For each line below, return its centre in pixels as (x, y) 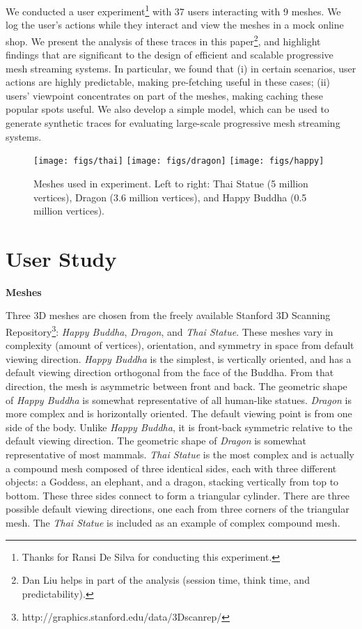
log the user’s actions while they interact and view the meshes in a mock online (175, 25)
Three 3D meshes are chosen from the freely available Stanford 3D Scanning (168, 315)
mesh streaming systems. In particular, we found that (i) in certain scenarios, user (181, 68)
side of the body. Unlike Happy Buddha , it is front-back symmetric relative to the (179, 427)
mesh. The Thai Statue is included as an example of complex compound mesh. (173, 522)
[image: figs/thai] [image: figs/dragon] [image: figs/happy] (179, 161)
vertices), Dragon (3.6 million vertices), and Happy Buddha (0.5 (170, 197)
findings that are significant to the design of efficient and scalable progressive (170, 55)
